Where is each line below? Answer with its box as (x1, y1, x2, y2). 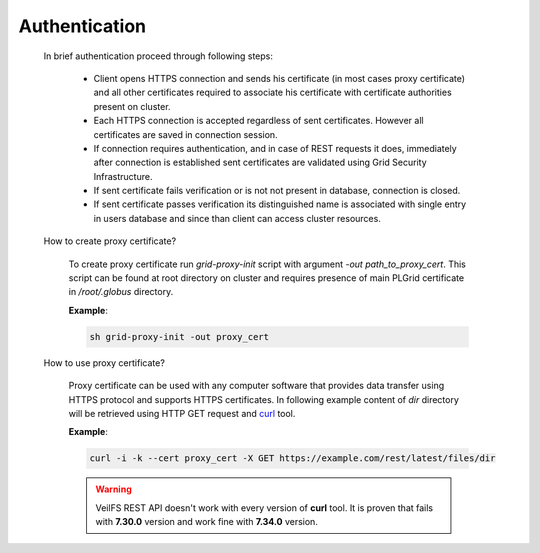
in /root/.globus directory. (68, 286, 174, 298)
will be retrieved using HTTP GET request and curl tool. (68, 407, 296, 419)
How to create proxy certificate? (43, 235, 177, 247)
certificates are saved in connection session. (93, 128, 279, 140)
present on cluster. (93, 100, 171, 112)
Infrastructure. (93, 170, 153, 182)
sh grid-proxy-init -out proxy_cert (89, 331, 270, 342)
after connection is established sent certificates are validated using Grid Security (93, 156, 427, 169)
